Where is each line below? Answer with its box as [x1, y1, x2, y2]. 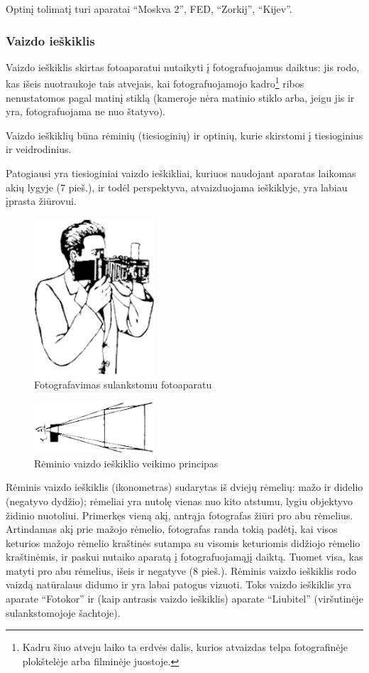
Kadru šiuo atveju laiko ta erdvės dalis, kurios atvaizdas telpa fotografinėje [22, 640, 348, 655]
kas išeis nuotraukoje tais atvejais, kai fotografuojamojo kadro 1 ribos [6, 74, 304, 91]
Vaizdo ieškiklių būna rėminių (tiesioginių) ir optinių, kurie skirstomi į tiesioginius [6, 127, 363, 142]
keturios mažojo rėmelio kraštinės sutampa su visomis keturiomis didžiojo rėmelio [6, 535, 360, 550]
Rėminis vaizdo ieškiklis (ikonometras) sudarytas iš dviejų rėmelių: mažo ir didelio [6, 479, 363, 494]
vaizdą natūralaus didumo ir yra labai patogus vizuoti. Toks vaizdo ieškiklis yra [6, 577, 352, 592]
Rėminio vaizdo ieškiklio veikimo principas [34, 455, 219, 470]
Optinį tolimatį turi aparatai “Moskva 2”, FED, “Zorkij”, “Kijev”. [6, 1, 292, 16]
